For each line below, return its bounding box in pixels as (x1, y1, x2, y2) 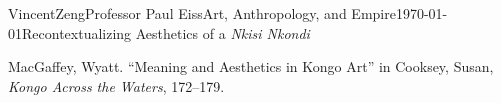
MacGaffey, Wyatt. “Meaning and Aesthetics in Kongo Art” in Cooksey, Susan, (8, 56, 494, 77)
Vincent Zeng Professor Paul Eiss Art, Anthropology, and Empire (8, 3, 396, 23)
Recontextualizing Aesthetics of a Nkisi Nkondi (22, 22, 310, 43)
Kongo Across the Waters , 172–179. (8, 75, 225, 96)
